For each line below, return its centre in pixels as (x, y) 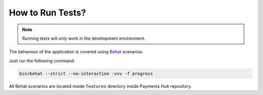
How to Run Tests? (47, 13)
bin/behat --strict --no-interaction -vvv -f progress (86, 73)
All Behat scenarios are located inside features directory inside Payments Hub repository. (101, 86)
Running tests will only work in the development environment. (84, 38)
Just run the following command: (42, 61)
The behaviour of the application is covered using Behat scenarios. (76, 52)
